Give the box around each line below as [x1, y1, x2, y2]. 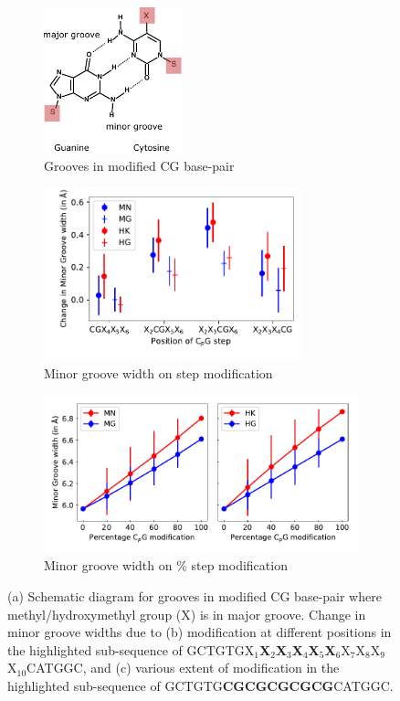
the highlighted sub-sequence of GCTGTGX [7, 640, 255, 659]
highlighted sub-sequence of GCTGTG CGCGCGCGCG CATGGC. [7, 675, 394, 695]
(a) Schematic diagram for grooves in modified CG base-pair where [7, 587, 382, 605]
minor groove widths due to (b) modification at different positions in [7, 622, 392, 642]
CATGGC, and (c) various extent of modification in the [26, 658, 340, 677]
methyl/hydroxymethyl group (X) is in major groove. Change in [7, 604, 366, 623]
